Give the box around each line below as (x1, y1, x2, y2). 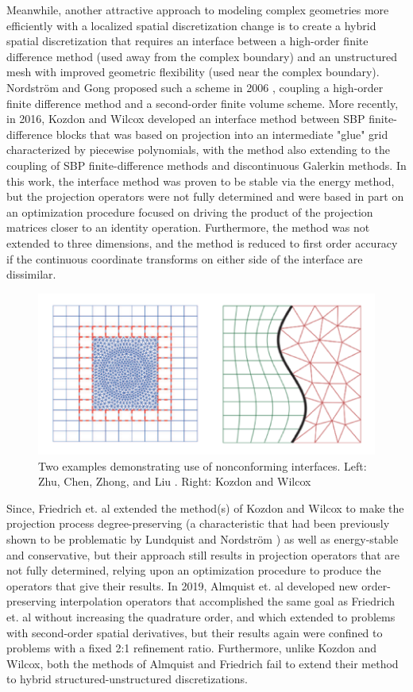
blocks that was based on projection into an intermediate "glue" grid (56, 125, 388, 142)
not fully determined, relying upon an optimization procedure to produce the (6, 562, 381, 579)
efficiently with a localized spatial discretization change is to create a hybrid (6, 17, 376, 33)
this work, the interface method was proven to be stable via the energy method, (6, 172, 395, 189)
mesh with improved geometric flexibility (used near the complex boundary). (6, 63, 380, 80)
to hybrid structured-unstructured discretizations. (6, 671, 248, 687)
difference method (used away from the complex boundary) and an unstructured (6, 48, 397, 64)
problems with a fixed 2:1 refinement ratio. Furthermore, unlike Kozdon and (6, 640, 377, 656)
